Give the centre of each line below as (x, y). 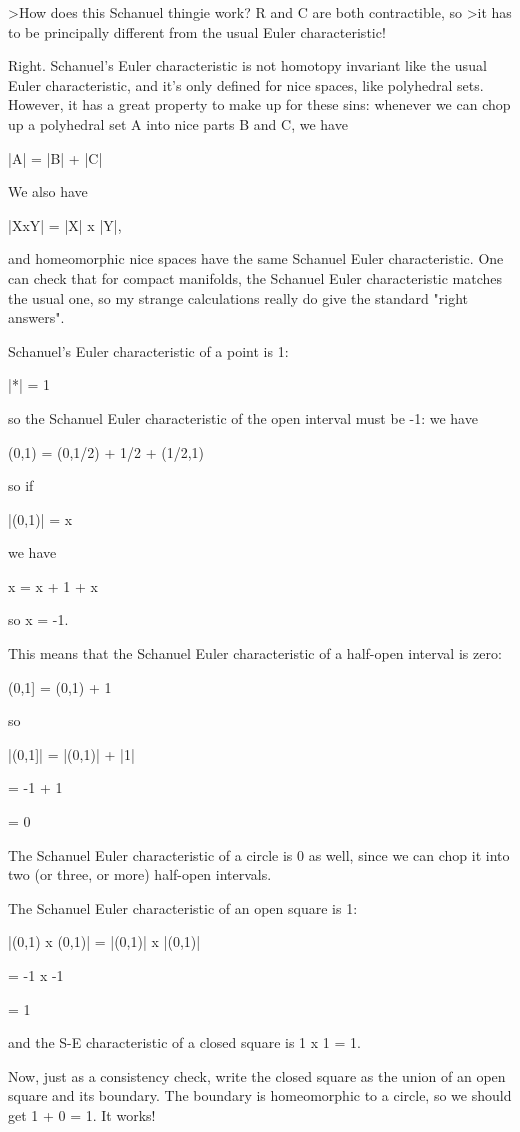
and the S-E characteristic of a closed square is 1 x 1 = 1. (184, 1042)
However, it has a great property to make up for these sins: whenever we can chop (259, 104)
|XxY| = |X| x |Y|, (65, 224)
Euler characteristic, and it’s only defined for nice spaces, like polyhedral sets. (246, 84)
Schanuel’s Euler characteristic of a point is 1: (148, 350)
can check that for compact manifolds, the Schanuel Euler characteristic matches (255, 277)
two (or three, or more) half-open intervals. (140, 874)
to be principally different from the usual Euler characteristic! (197, 31)
